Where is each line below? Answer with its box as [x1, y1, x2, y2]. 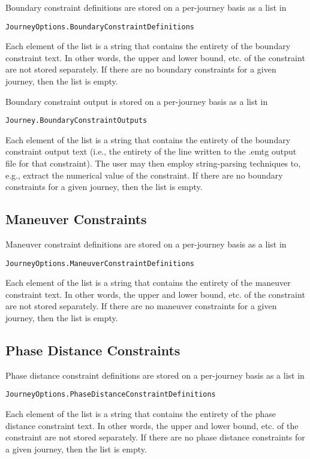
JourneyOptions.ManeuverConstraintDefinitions [5, 259, 194, 268]
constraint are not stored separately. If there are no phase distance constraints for [5, 431, 305, 443]
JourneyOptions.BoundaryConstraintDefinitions [5, 22, 194, 31]
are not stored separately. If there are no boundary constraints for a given [5, 63, 276, 76]
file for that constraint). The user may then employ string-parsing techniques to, [5, 157, 301, 170]
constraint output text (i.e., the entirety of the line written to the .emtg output [5, 145, 297, 158]
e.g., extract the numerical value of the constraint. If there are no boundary [5, 168, 283, 181]
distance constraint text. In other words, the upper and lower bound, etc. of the [5, 419, 299, 431]
